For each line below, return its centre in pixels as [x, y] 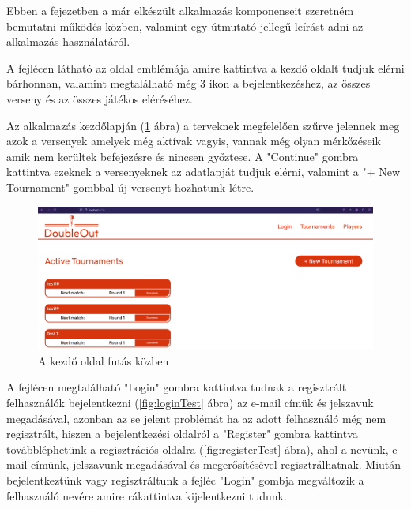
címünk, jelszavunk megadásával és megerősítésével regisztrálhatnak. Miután [216, 464]
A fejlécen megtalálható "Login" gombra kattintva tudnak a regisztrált [177, 387]
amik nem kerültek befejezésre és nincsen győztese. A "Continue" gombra [183, 156]
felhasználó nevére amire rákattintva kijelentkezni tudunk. [147, 495]
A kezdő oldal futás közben [104, 360]
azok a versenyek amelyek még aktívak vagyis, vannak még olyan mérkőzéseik [194, 141]
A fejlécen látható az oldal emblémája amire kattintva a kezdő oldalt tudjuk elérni [205, 67]
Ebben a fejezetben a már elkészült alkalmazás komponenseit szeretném [180, 10]
